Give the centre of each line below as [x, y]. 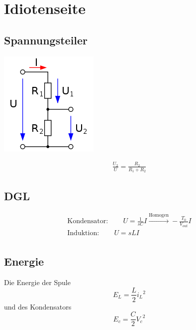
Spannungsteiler [46, 40]
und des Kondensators [38, 306]
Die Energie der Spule [37, 282]
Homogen [159, 215]
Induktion [82, 233]
